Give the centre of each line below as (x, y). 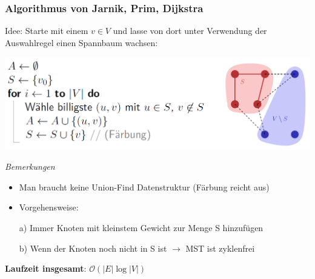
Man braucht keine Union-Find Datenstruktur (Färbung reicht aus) (144, 187)
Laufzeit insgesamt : (46, 268)
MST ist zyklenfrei (220, 248)
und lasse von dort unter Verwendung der (190, 31)
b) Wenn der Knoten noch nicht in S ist (93, 248)
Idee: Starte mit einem (47, 31)
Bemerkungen (30, 166)
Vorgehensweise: (49, 207)
